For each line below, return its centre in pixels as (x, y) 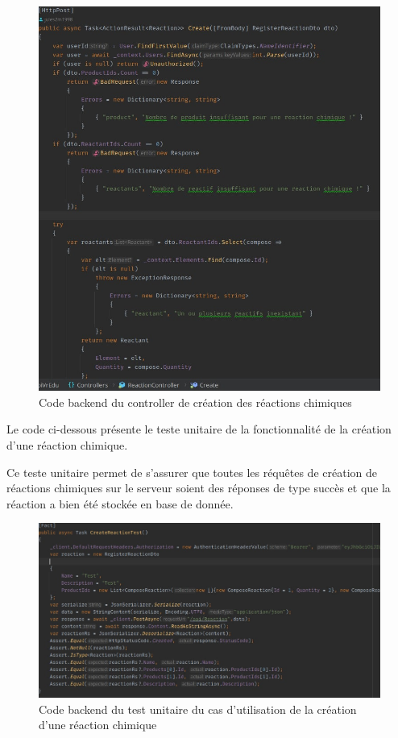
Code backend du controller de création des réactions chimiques (195, 402)
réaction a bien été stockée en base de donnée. (120, 503)
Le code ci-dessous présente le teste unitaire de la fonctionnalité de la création (199, 429)
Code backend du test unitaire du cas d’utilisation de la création (198, 709)
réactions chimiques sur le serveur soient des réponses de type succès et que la (199, 488)
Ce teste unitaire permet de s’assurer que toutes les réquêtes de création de (192, 472)
